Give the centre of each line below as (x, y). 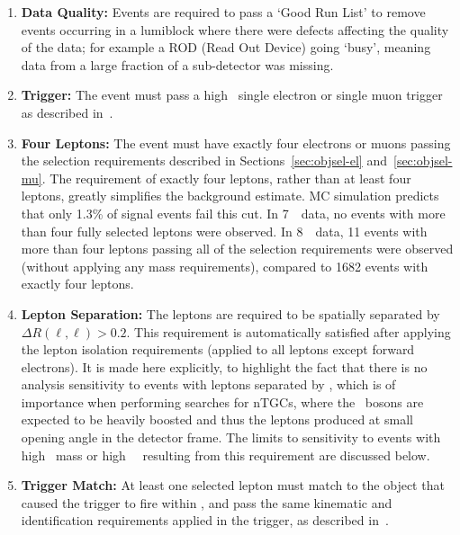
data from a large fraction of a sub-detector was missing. (177, 64)
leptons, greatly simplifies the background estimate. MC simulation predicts (230, 196)
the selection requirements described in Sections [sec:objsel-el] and (204, 160)
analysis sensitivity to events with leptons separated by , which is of (208, 384)
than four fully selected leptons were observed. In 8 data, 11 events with (224, 231)
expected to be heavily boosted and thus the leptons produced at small (217, 419)
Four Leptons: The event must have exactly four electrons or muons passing (236, 143)
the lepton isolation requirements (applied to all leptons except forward (218, 349)
